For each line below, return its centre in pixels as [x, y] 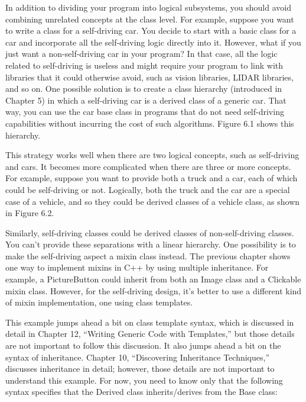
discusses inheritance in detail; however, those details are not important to [140, 369]
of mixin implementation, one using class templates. [99, 302]
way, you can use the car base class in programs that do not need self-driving [145, 112]
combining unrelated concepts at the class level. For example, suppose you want [150, 19]
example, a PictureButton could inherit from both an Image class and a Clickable [153, 279]
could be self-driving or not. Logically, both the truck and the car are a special [148, 189]
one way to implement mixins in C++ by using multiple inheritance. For [137, 267]
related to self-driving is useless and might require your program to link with [144, 65]
